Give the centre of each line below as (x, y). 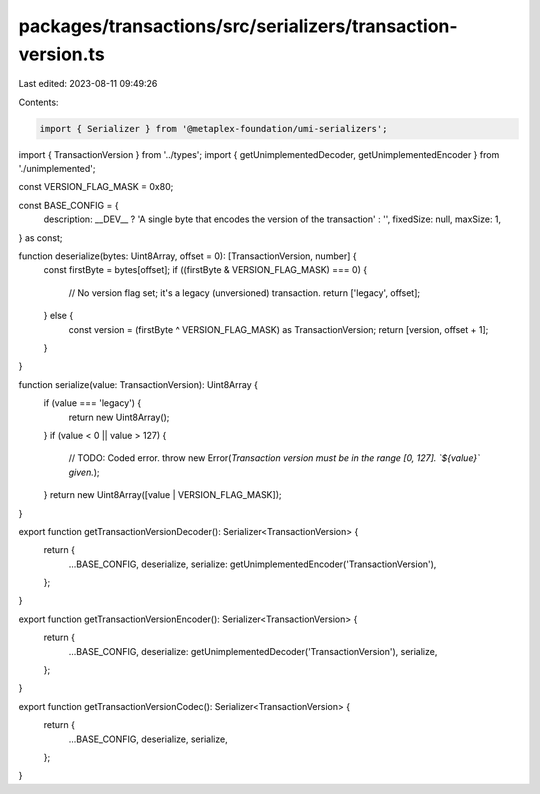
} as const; (40, 237)
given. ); (84, 472)
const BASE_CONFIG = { (68, 205)
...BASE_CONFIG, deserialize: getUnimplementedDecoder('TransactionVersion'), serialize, (253, 651)
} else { (58, 316)
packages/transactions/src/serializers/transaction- (238, 26)
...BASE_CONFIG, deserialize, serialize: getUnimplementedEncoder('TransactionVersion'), (252, 564)
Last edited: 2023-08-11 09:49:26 (88, 84)
